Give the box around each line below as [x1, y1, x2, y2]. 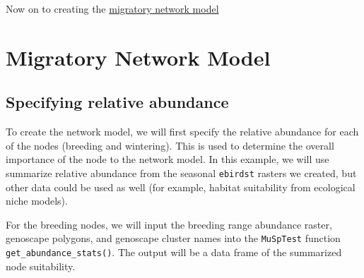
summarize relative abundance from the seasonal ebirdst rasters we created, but [6, 165, 357, 180]
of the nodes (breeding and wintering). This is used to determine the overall [6, 138, 334, 152]
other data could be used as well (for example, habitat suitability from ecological [6, 179, 356, 194]
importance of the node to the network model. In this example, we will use [6, 152, 329, 167]
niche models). [6, 193, 68, 208]
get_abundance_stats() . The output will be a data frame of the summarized [6, 245, 342, 260]
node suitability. [6, 258, 76, 273]
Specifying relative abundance [6, 91, 229, 113]
